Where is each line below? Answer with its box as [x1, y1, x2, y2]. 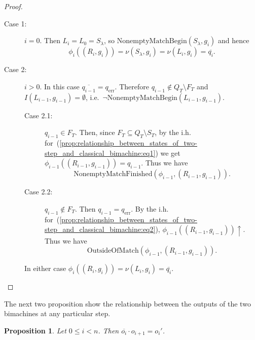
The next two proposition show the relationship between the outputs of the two [4, 298, 251, 309]
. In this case [40, 81, 80, 91]
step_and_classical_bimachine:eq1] [45, 147, 156, 158]
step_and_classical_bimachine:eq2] [45, 224, 156, 234]
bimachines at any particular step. [4, 308, 111, 319]
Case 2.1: [24, 110, 53, 120]
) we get [155, 147, 180, 158]
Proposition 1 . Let [4, 325, 66, 335]
